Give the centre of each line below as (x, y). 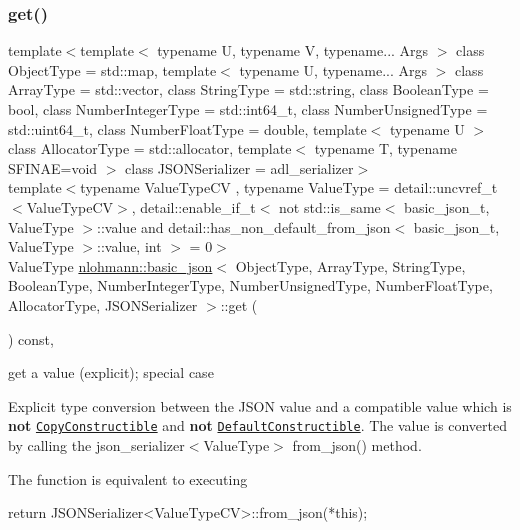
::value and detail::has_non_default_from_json (244, 226)
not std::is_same (330, 206)
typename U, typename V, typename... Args (293, 50)
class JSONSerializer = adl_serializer (239, 167)
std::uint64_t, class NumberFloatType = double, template (187, 128)
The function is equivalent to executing (128, 478)
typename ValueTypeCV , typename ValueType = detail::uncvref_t (289, 187)
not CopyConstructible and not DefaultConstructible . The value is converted (257, 425)
